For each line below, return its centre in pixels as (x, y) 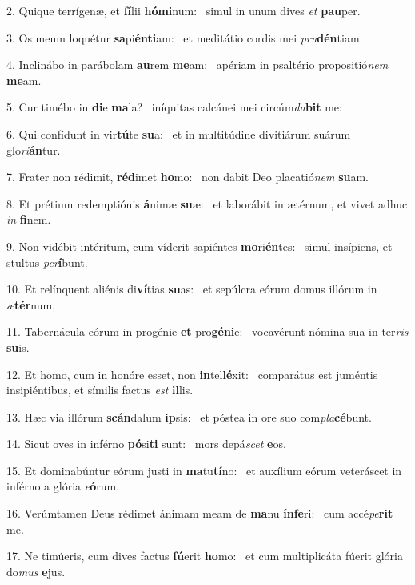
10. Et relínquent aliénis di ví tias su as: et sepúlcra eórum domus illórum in (192, 289)
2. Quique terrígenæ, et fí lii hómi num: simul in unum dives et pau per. (184, 10)
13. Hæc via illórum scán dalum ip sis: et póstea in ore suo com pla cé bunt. (189, 416)
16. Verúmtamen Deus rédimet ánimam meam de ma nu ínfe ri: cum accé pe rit (200, 513)
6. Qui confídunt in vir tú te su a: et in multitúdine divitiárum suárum (179, 133)
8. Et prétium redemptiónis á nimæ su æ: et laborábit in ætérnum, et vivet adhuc (207, 203)
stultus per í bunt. (47, 262)
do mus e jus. (36, 571)
